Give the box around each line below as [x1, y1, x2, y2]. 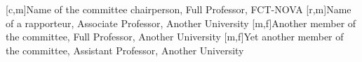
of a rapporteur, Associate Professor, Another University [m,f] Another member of [6, 15, 356, 30]
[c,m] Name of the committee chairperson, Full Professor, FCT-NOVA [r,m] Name [6, 2, 351, 16]
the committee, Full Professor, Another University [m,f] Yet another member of [6, 29, 344, 44]
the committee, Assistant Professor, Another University [6, 42, 244, 57]
